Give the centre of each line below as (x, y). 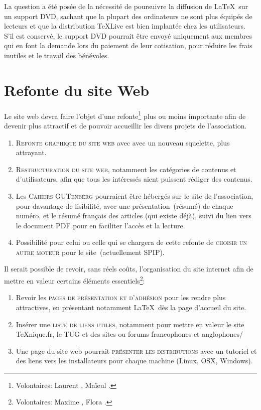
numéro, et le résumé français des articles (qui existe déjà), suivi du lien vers (134, 216)
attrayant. (31, 152)
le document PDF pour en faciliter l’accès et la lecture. (100, 225)
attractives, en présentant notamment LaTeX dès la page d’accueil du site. (131, 307)
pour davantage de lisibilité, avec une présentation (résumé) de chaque (124, 206)
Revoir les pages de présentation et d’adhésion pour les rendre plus (121, 297)
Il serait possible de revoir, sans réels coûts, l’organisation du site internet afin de (129, 269)
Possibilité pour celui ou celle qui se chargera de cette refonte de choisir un (132, 242)
